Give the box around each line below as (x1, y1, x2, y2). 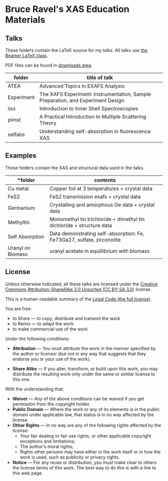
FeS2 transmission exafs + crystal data (49, 193, 141, 200)
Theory (39, 119, 56, 126)
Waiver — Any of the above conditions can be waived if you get (12, 395, 144, 401)
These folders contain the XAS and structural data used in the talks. (5, 164, 144, 170)
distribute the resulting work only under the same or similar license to (12, 371, 155, 377)
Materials (5, 14, 45, 25)
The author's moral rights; (19, 443, 74, 449)
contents (94, 176, 116, 183)
